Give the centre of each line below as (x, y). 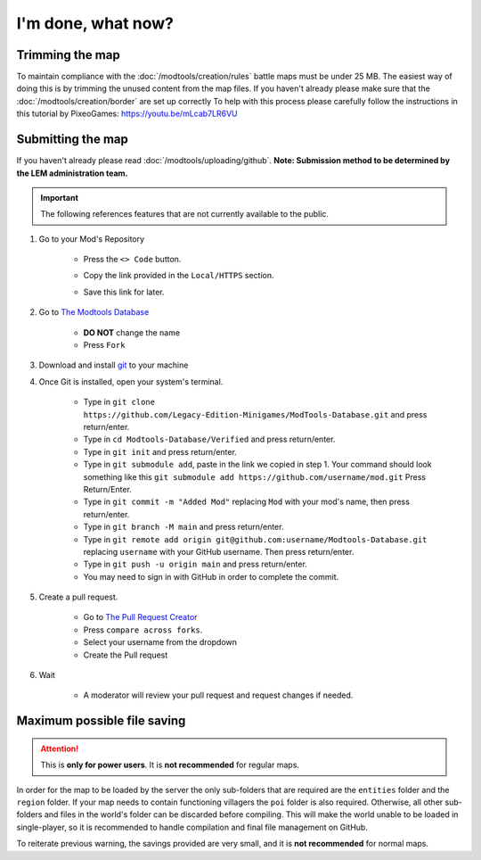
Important (60, 197)
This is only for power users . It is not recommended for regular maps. (170, 765)
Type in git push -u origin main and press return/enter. (195, 564)
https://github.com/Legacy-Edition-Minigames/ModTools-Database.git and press (255, 414)
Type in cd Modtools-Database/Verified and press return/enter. (209, 439)
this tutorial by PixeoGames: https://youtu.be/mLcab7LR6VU (127, 114)
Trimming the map (68, 55)
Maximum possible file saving (101, 721)
